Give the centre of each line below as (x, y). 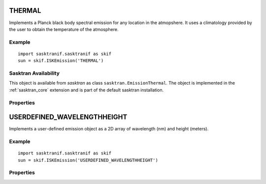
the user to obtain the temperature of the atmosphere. (64, 29)
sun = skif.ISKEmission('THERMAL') (61, 61)
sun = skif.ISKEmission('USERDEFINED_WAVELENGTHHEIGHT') (88, 160)
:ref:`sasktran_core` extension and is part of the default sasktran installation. (86, 90)
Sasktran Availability (34, 73)
